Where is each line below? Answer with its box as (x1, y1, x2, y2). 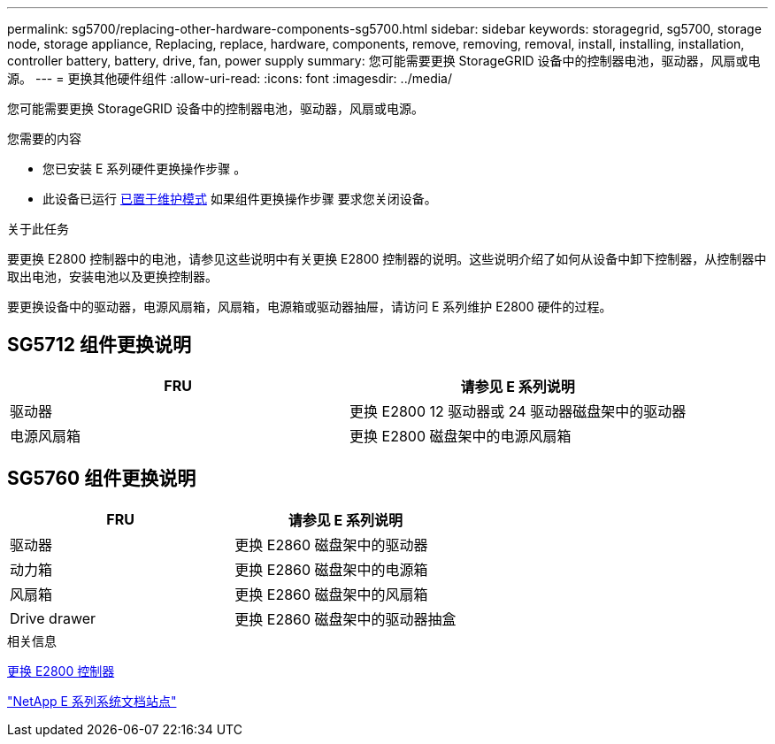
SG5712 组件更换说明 (7, 334, 192, 357)
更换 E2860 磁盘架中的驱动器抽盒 (234, 610, 457, 628)
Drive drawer (10, 609, 96, 627)
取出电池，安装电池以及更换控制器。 (7, 269, 218, 284)
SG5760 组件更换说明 (7, 467, 196, 490)
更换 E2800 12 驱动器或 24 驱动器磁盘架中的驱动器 (349, 402, 687, 420)
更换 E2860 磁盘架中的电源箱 (234, 560, 428, 579)
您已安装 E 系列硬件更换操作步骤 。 (42, 161, 247, 176)
